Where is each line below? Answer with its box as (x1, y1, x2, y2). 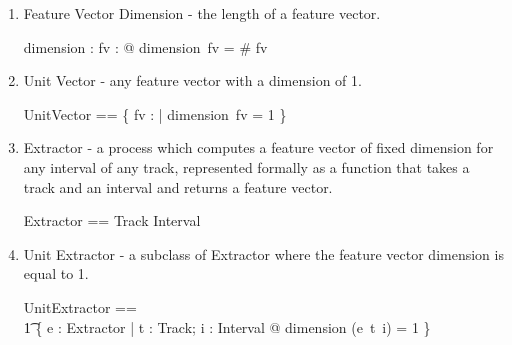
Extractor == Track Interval (23, 210, 201, 231)
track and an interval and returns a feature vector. (23, 176, 333, 197)
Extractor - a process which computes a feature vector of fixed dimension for (23, 137, 494, 158)
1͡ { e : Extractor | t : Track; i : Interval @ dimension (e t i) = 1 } (23, 316, 431, 337)
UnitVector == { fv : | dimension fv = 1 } (23, 103, 287, 124)
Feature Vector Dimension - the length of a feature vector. (23, 3, 381, 23)
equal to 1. (23, 263, 89, 284)
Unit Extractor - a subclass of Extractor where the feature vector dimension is (23, 243, 504, 264)
